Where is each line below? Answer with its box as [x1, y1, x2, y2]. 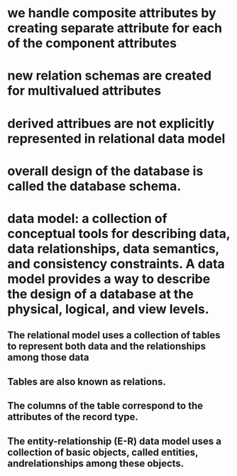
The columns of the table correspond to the [7, 400, 204, 412]
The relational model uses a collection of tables [7, 329, 221, 342]
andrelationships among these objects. [7, 457, 184, 470]
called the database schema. [7, 178, 182, 194]
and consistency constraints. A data [7, 256, 225, 271]
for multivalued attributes [7, 83, 162, 99]
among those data [7, 352, 89, 364]
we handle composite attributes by [7, 5, 216, 21]
